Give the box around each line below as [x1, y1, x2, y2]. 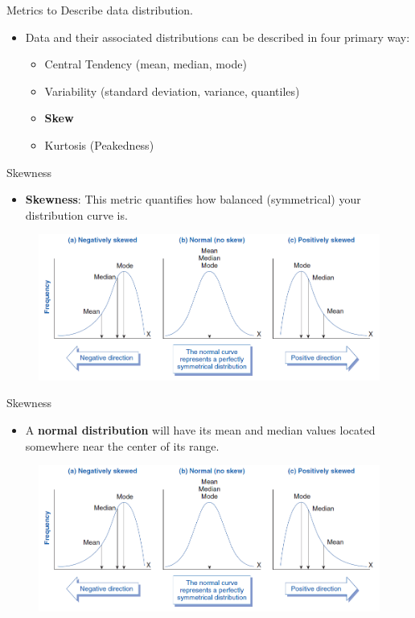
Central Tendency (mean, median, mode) [44, 56, 247, 72]
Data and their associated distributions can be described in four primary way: [25, 28, 410, 45]
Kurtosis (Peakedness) [44, 136, 154, 153]
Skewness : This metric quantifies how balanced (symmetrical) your [25, 191, 361, 208]
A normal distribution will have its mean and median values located [25, 422, 376, 439]
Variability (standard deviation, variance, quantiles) [44, 82, 300, 99]
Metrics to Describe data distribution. [6, 2, 193, 18]
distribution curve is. [25, 206, 128, 223]
